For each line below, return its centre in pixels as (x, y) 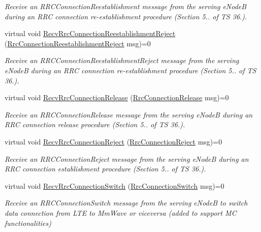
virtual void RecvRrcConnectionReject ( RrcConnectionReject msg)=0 (113, 141)
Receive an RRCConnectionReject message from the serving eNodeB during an (127, 158)
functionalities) (28, 223)
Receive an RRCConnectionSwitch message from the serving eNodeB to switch (126, 203)
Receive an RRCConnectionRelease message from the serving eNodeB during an (129, 114)
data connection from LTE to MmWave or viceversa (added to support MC (121, 212)
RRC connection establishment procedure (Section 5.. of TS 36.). (105, 169)
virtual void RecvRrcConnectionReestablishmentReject (90, 33)
